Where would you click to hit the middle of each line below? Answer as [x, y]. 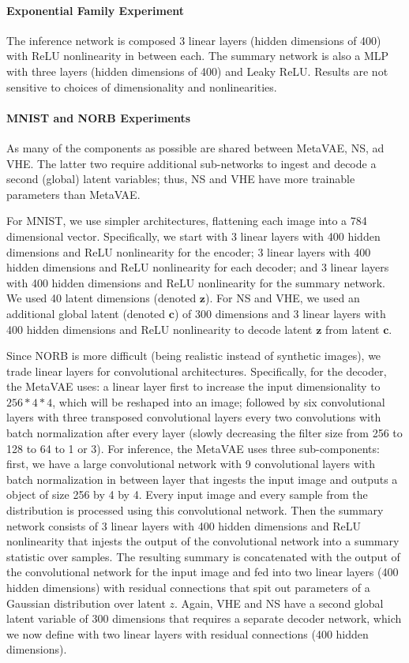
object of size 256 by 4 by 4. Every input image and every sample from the [187, 494]
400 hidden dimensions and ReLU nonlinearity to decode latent [159, 329]
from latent [353, 329]
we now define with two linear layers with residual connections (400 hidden [188, 633]
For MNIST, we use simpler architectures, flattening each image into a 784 [187, 221]
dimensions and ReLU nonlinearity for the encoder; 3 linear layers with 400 [189, 251]
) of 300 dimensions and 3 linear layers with [280, 313]
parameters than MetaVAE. [73, 194]
